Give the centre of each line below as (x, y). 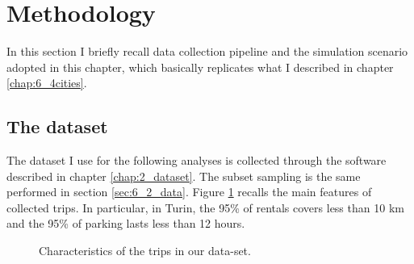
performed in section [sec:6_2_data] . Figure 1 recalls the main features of (189, 192)
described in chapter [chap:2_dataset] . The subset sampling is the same (184, 176)
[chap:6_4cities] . (47, 83)
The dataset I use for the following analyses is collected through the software (197, 160)
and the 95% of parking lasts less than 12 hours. (126, 223)
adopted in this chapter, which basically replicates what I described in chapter (200, 67)
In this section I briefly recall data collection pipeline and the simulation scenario (207, 51)
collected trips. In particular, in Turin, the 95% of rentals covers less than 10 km (205, 207)
